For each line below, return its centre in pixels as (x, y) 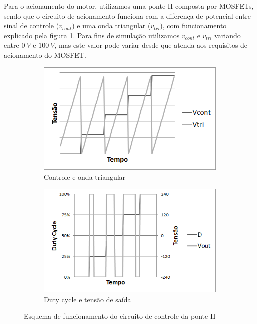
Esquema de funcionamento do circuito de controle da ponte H (120, 316)
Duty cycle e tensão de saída (88, 299)
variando (227, 35)
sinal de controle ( (32, 26)
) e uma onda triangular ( (111, 26)
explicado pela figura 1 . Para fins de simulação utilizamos (92, 35)
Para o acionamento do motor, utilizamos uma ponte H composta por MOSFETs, (129, 6)
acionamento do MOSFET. (45, 55)
